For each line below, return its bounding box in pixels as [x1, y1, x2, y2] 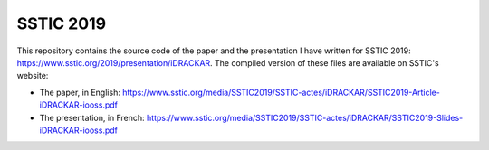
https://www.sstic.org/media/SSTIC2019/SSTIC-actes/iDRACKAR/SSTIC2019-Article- [122, 87, 441, 98]
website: [16, 70, 49, 81]
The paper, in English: [39, 87, 121, 98]
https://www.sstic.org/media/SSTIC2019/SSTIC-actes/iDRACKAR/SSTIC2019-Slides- [146, 112, 464, 123]
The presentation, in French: [39, 112, 145, 123]
